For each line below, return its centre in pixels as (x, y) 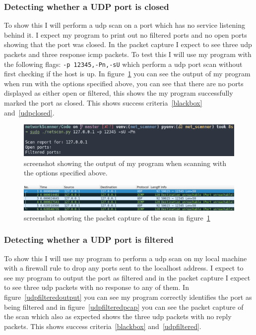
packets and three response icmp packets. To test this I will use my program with (128, 54)
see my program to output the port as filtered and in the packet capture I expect (127, 277)
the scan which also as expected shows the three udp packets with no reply (118, 316)
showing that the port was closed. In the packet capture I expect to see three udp (128, 44)
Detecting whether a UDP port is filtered (89, 240)
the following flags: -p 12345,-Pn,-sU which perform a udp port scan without (123, 64)
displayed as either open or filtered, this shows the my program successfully (119, 93)
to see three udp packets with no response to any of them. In (96, 287)
